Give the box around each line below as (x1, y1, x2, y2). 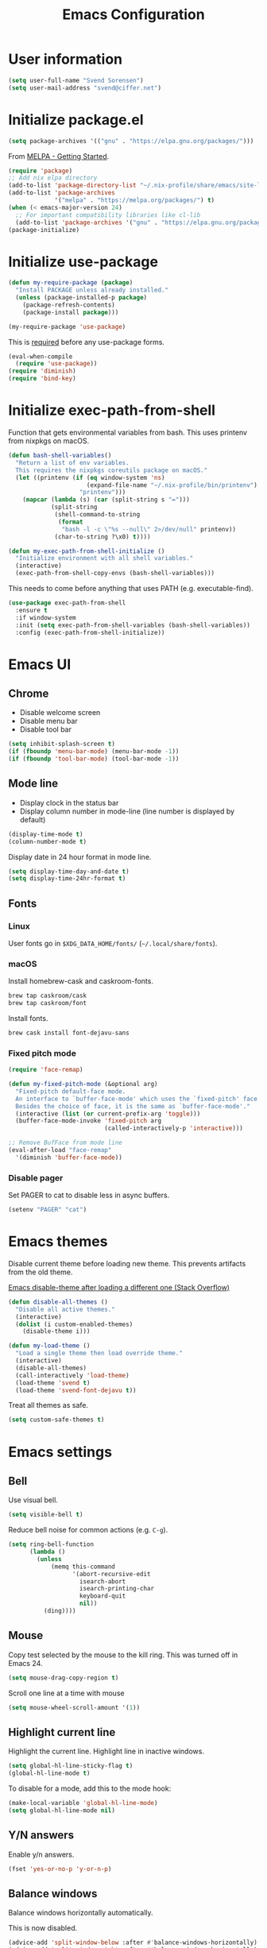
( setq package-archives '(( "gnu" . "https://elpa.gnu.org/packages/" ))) (8, 137, 254, 145)
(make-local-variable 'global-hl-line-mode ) (8, 1799, 158, 1807)
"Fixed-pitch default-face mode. (15, 1087, 126, 1096)
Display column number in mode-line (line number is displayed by (19, 806, 235, 816)
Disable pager (8, 1172, 64, 1183)
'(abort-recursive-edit (72, 1570, 151, 1578)
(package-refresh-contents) (22, 300, 115, 309)
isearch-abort (79, 1577, 126, 1586)
